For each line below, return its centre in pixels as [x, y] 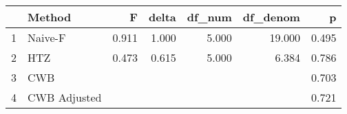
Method [50, 17]
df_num [209, 17]
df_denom [271, 17]
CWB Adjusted [65, 97]
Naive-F [47, 37]
